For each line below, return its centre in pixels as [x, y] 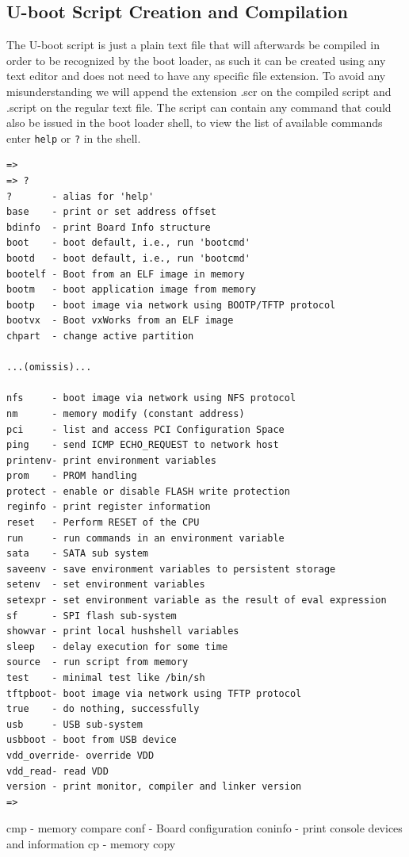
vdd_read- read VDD [57, 771]
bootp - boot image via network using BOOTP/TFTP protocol [171, 305]
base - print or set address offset [111, 212]
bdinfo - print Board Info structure [109, 227]
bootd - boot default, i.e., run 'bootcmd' [128, 258]
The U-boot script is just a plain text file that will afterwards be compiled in [193, 45]
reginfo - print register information [109, 507]
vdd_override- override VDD [80, 755]
